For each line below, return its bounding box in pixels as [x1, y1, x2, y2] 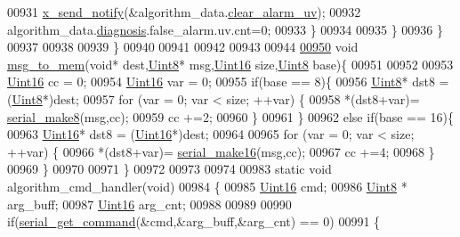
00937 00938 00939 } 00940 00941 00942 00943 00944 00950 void [7, 37, 359, 56]
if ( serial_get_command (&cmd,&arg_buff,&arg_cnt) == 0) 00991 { [7, 212, 381, 231]
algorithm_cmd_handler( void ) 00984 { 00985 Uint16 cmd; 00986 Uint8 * [7, 176, 408, 195]
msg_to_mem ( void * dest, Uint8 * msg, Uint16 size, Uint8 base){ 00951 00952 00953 [7, 54, 454, 73]
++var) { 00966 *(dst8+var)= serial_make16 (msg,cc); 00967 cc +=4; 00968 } [7, 142, 435, 160]
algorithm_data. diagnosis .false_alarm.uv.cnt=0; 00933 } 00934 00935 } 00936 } [7, 20, 443, 38]
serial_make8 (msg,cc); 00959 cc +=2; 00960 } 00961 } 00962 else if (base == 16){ [7, 107, 454, 126]
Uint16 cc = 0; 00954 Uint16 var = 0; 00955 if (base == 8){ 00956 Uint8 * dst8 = [7, 72, 449, 91]
